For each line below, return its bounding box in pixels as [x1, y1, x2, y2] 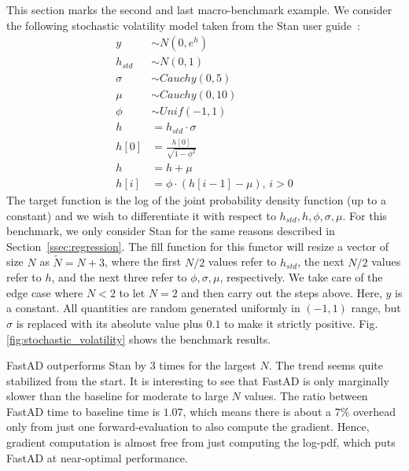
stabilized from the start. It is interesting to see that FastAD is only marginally [6, 372, 389, 388]
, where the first [104, 253, 182, 270]
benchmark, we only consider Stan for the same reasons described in [6, 223, 335, 239]
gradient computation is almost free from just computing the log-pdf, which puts [6, 434, 396, 451]
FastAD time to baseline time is [6, 403, 160, 419]
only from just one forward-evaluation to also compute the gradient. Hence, [6, 418, 370, 435]
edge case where [6, 284, 83, 300]
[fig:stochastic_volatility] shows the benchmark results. [6, 330, 271, 347]
